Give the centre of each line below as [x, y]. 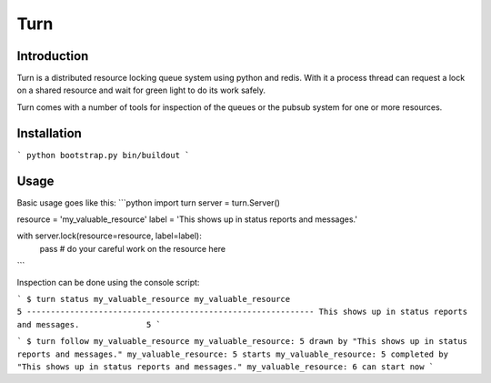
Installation [49, 133]
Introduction [53, 56]
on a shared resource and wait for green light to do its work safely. [141, 90]
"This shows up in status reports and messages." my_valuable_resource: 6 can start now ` [225, 367]
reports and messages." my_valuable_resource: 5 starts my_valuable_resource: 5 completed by [233, 354]
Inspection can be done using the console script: [108, 282]
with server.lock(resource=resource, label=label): [109, 236]
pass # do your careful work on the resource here [133, 248]
